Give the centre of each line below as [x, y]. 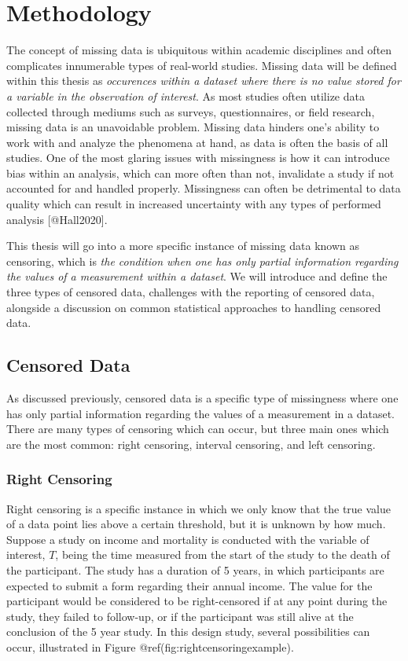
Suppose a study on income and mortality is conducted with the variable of [188, 539]
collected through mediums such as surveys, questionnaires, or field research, [191, 111]
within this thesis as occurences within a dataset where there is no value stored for [204, 81]
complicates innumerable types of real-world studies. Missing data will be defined [202, 65]
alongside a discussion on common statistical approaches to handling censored [194, 307]
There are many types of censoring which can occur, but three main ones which [198, 429]
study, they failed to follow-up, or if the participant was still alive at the [180, 616]
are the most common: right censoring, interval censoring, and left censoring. [191, 444]
